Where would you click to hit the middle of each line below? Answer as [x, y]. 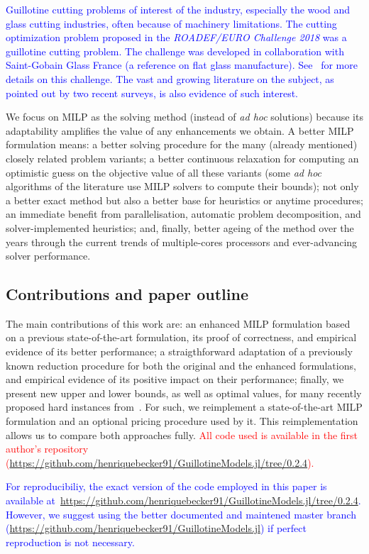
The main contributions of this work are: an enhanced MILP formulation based [178, 323]
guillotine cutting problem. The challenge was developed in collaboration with [175, 51]
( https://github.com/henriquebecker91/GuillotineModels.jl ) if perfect [156, 528]
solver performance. [48, 256]
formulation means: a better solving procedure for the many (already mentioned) [182, 144]
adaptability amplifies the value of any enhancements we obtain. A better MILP [180, 130]
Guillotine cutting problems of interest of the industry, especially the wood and [178, 9]
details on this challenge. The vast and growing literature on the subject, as [170, 78]
